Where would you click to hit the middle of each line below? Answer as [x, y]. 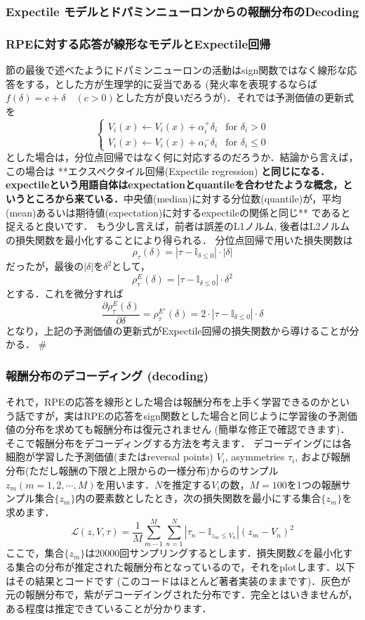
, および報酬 [323, 457]
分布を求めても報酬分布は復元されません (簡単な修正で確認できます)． [187, 429]
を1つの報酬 [314, 484]
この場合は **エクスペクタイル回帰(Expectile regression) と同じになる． [168, 170]
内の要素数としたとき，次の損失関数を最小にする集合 [198, 498]
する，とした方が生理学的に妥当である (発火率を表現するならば [171, 83]
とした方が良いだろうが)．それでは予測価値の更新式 [234, 97]
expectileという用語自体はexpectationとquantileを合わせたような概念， [174, 185]
